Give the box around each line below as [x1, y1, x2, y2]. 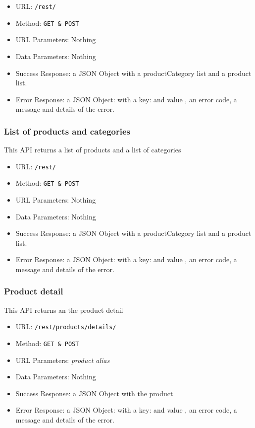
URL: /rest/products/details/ [15, 321, 116, 332]
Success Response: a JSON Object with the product [15, 388, 173, 398]
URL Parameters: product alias [15, 355, 110, 365]
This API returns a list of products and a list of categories [4, 144, 181, 155]
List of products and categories [4, 125, 130, 137]
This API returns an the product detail [4, 304, 123, 315]
